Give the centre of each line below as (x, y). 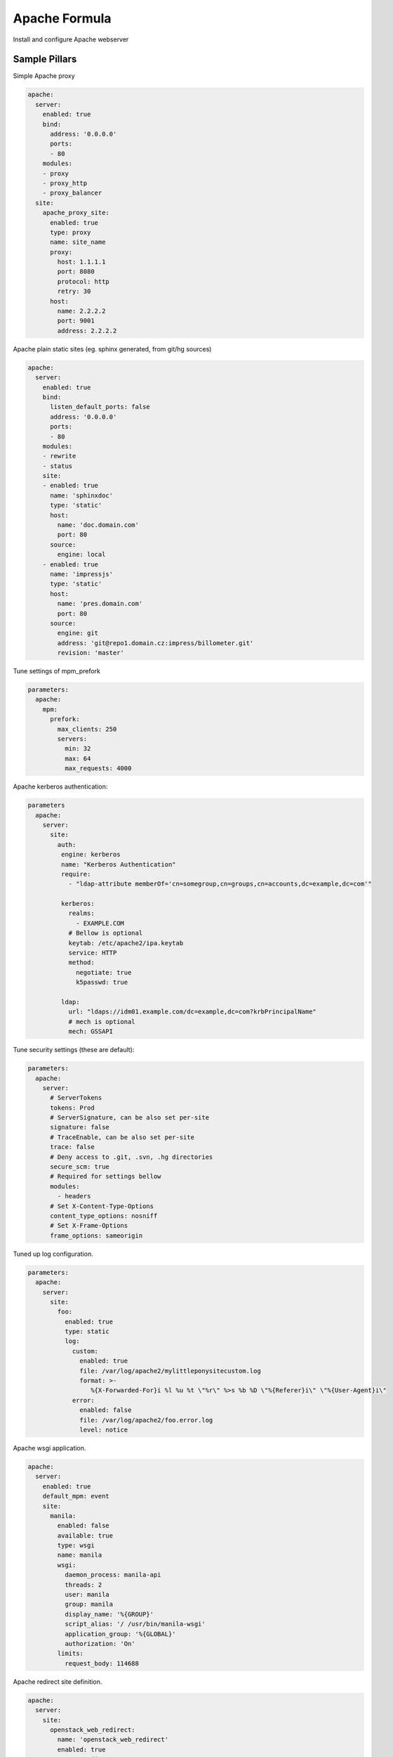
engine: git (78, 633)
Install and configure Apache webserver (71, 39)
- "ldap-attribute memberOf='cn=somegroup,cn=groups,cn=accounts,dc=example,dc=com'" (220, 884)
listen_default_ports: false (100, 407)
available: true (85, 1535)
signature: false (80, 1127)
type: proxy (71, 232)
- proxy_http (65, 183)
